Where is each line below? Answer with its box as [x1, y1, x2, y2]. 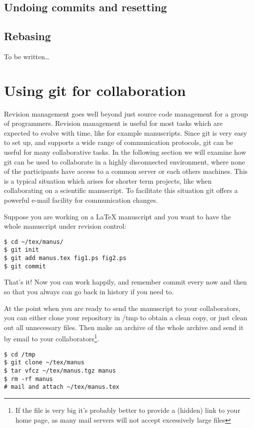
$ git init [4, 246, 39, 254]
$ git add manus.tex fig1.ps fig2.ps [4, 255, 127, 262]
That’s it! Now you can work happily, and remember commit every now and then [4, 277, 247, 287]
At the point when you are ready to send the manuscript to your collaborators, [4, 303, 240, 313]
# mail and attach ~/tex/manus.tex [4, 383, 120, 391]
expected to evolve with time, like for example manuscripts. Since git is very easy [4, 127, 247, 138]
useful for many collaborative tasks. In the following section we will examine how [4, 147, 246, 157]
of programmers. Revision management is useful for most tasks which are [4, 118, 223, 128]
